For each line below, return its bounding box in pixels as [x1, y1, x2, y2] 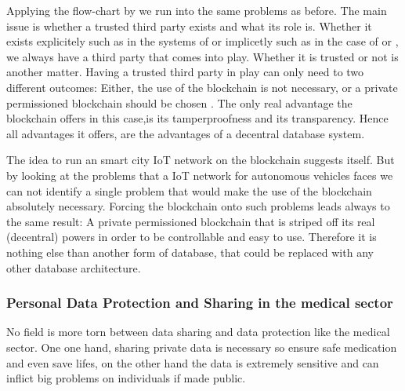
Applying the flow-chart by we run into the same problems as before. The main [6, 2, 387, 18]
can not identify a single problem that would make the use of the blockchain [6, 182, 372, 199]
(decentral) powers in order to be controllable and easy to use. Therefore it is [6, 228, 377, 245]
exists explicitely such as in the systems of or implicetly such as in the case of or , [6, 33, 399, 49]
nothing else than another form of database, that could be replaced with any [6, 243, 374, 260]
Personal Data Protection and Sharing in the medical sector [6, 293, 393, 312]
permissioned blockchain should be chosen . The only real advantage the [6, 94, 353, 111]
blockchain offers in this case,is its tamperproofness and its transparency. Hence [6, 110, 389, 126]
